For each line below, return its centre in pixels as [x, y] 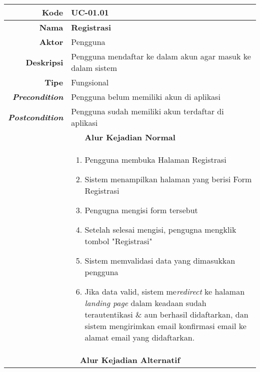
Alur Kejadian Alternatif [130, 360]
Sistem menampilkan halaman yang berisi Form [168, 179]
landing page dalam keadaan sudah [145, 303]
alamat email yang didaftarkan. [140, 337]
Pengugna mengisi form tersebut [141, 210]
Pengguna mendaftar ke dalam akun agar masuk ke [161, 56]
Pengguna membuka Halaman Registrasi [155, 160]
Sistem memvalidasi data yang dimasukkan [160, 260]
